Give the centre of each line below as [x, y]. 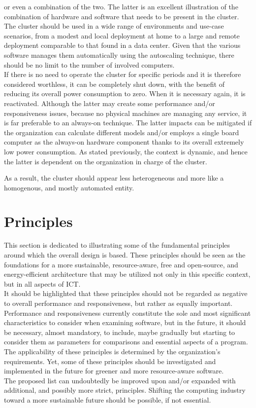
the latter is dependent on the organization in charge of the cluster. [106, 161]
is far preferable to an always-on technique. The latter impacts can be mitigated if [128, 123]
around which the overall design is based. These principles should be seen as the [125, 255]
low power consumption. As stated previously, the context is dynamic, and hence [126, 151]
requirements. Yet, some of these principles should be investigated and [110, 361]
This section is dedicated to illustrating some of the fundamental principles [117, 245]
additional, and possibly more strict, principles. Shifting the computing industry [125, 390]
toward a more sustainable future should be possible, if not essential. [108, 399]
